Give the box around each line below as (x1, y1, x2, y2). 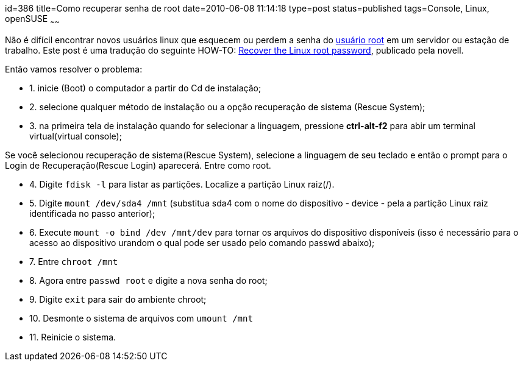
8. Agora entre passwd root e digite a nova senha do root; (29, 275, 268, 286)
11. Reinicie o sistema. (29, 331, 116, 342)
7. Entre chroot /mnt (29, 256, 118, 267)
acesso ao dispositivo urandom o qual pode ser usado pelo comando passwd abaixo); (29, 237, 375, 248)
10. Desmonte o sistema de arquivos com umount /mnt (29, 312, 253, 323)
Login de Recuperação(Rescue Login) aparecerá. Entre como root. (5, 160, 271, 171)
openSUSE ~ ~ (5, 13, 60, 26)
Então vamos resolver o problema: (5, 63, 143, 74)
